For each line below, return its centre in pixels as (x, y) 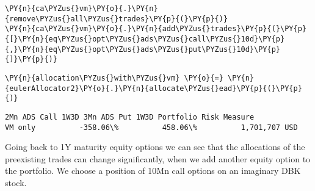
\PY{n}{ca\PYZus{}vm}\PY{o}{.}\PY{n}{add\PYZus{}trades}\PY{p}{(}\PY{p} (156, 29)
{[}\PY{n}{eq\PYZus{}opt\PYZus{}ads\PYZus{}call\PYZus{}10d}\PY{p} (145, 39)
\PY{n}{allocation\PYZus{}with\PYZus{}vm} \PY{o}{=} (114, 78)
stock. (16, 182)
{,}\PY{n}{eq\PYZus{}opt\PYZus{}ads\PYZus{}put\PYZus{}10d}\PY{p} (143, 49)
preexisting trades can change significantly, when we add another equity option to (158, 158)
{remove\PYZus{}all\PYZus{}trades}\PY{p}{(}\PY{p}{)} (117, 19)
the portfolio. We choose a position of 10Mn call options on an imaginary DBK (153, 171)
